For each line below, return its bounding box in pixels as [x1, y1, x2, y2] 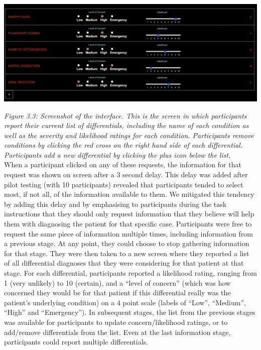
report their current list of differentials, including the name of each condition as [4, 120, 249, 131]
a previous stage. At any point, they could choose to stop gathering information [4, 238, 249, 249]
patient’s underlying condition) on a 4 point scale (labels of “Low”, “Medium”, [4, 297, 246, 307]
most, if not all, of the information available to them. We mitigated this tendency [4, 189, 254, 199]
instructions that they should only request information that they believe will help [4, 208, 254, 219]
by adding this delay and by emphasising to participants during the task [4, 198, 227, 209]
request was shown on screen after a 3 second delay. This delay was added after [4, 169, 248, 180]
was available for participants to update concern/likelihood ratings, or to [4, 316, 228, 327]
